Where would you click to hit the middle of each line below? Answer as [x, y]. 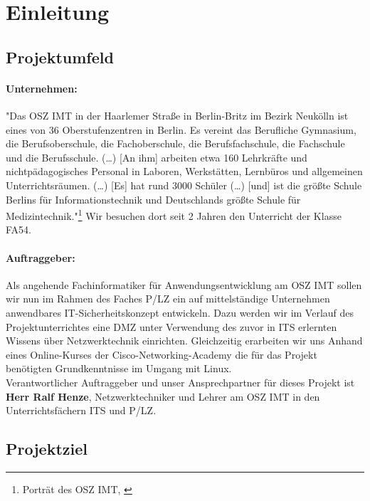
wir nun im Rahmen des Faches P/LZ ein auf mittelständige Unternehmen [168, 299]
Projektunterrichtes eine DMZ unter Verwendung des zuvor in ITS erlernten [171, 326]
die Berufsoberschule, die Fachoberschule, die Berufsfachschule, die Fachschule [175, 143]
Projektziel [47, 449]
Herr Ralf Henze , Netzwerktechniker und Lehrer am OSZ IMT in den [163, 396]
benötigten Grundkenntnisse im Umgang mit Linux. [119, 368]
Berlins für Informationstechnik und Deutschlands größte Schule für [153, 199]
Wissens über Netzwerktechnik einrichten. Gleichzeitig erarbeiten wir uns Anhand [184, 341]
